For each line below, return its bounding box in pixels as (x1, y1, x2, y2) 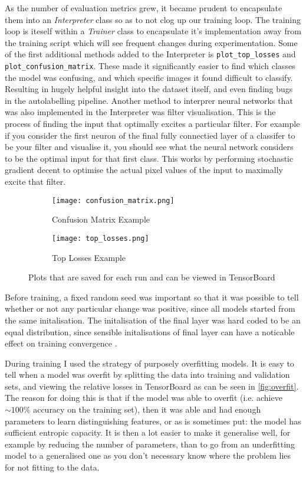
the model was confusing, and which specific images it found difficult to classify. (5, 71, 293, 83)
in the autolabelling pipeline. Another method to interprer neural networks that (5, 94, 293, 106)
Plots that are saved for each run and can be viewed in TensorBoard (28, 271, 275, 283)
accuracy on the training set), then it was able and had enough (33, 403, 261, 416)
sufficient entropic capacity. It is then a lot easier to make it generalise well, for (5, 426, 291, 439)
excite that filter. (5, 175, 66, 188)
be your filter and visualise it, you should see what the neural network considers (5, 141, 294, 153)
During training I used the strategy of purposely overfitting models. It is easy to (5, 357, 294, 369)
